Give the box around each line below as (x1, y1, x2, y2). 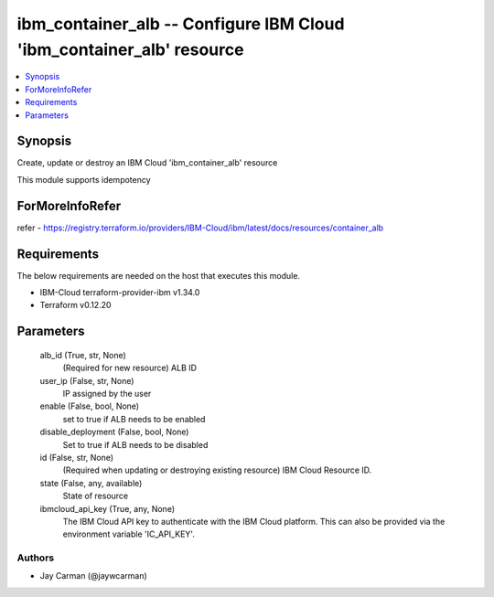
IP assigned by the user (62, 388, 152, 399)
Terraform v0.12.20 (39, 300, 112, 311)
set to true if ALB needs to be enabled (62, 413, 206, 424)
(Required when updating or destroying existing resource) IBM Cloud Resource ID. (62, 464, 372, 475)
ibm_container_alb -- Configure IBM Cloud (16, 14, 345, 34)
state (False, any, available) (39, 477, 143, 488)
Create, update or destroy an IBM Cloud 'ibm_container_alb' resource (16, 157, 278, 168)
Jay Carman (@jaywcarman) (39, 570, 148, 581)
